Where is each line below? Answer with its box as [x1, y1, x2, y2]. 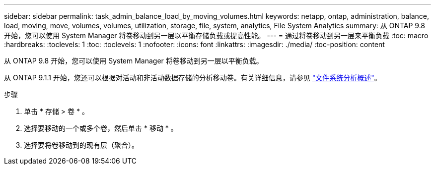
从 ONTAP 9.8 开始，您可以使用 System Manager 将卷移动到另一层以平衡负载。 [4, 56, 263, 65]
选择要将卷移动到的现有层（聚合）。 [24, 141, 139, 149]
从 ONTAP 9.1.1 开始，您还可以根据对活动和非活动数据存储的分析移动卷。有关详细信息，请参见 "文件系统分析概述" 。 [4, 73, 381, 82]
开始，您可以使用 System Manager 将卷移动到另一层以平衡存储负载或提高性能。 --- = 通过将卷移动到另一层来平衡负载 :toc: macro [4, 31, 429, 40]
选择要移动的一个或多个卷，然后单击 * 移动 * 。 [24, 124, 178, 132]
